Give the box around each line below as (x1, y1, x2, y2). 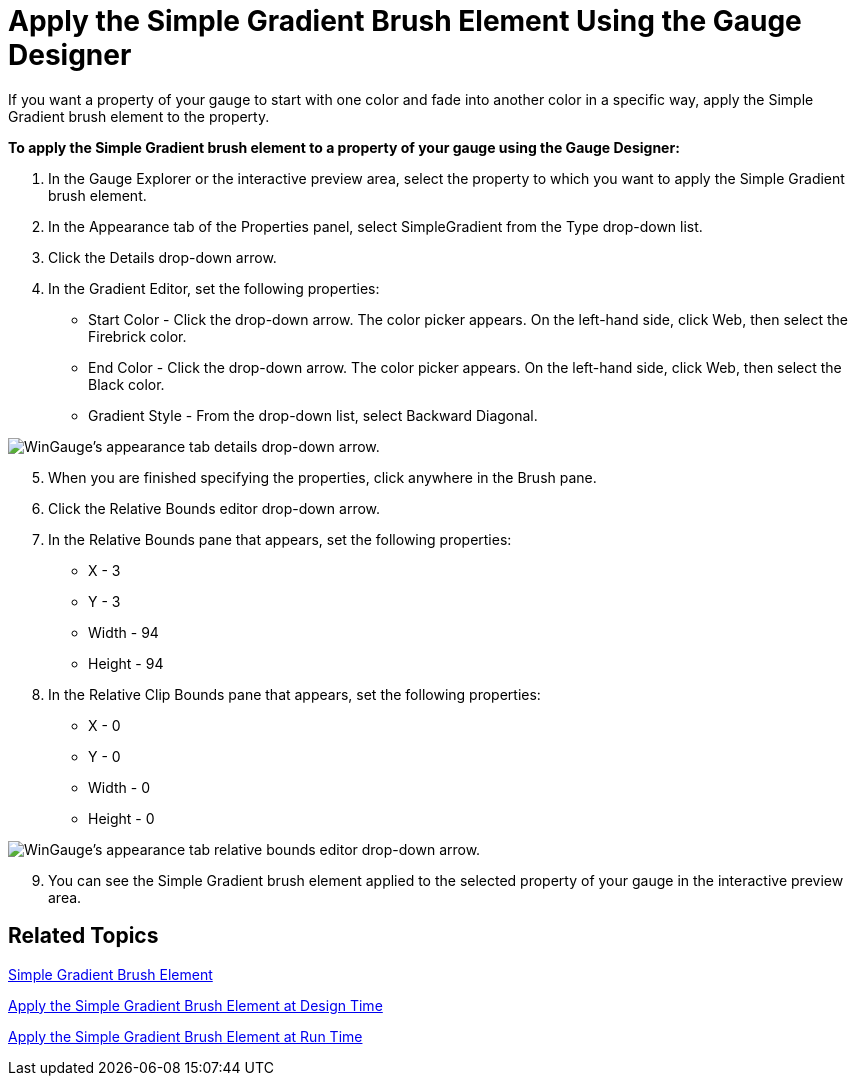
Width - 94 (88, 623, 159, 641)
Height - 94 (88, 654, 164, 672)
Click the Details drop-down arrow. (48, 248, 277, 266)
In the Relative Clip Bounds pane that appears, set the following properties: (48, 685, 541, 703)
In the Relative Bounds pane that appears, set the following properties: (48, 530, 512, 548)
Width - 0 (88, 778, 150, 796)
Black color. (88, 375, 165, 393)
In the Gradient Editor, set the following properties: (48, 279, 380, 297)
